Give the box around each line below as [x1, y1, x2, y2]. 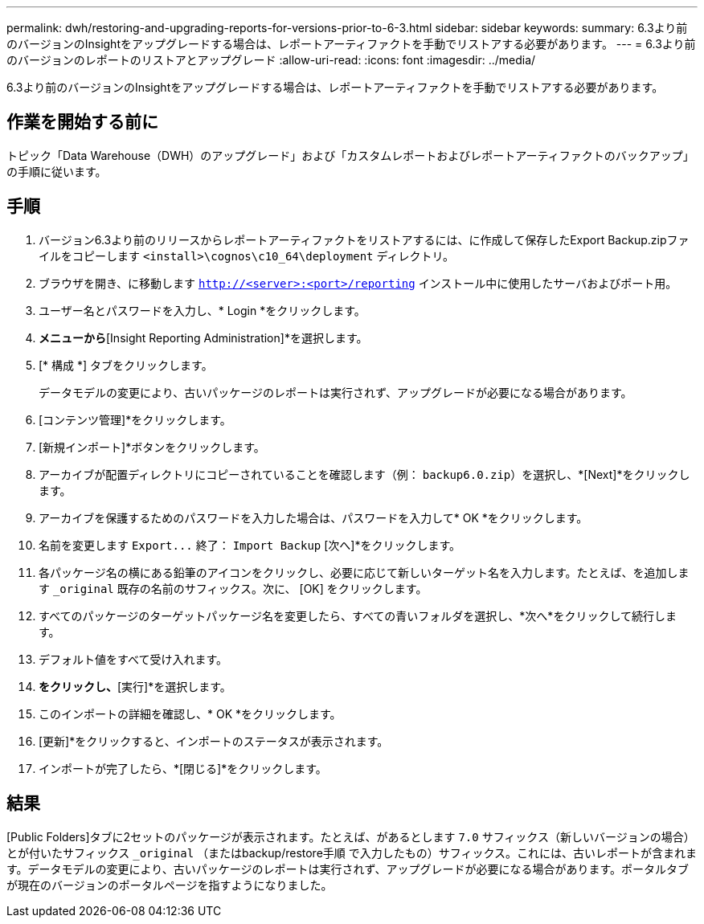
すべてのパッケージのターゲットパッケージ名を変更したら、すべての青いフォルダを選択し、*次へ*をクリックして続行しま [39, 608, 677, 623]
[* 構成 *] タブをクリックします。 [39, 358, 213, 372]
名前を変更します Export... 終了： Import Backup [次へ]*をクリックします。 [39, 538, 461, 552]
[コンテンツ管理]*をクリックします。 [39, 412, 231, 427]
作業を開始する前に [6, 112, 158, 133]
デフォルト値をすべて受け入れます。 [39, 652, 228, 666]
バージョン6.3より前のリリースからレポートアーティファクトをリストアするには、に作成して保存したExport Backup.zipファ [39, 232, 690, 247]
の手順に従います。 [6, 164, 107, 178]
